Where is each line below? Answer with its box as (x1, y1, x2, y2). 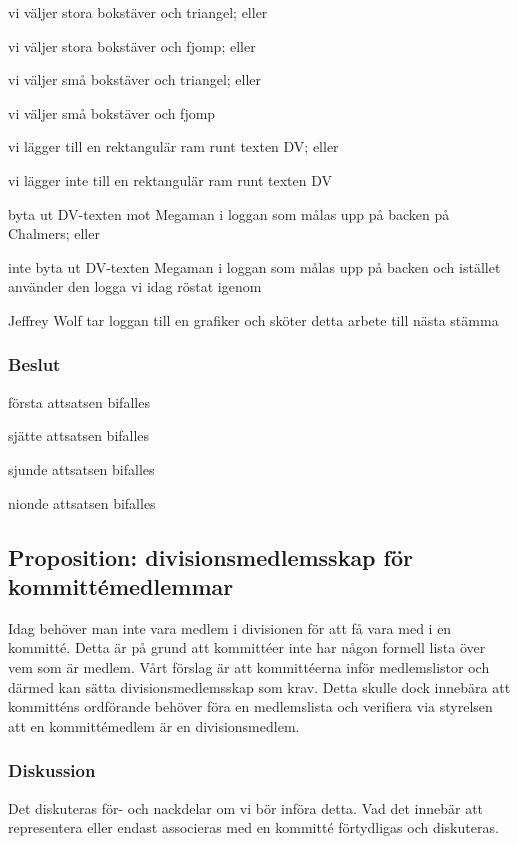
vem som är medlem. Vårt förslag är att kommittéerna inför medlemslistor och (8, 656, 490, 677)
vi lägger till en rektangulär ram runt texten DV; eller (8, 136, 339, 157)
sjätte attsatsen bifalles (8, 425, 150, 446)
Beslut (8, 352, 61, 377)
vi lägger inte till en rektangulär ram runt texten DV (8, 169, 332, 190)
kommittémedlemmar (8, 570, 234, 601)
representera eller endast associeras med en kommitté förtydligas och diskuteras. (8, 817, 499, 838)
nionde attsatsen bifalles (8, 492, 156, 513)
